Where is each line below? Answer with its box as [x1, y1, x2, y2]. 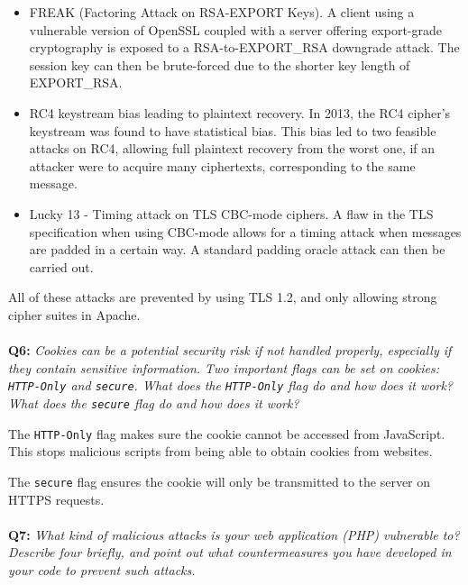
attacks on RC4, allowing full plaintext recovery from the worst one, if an [29, 139, 436, 158]
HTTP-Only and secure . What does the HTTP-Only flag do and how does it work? [8, 376, 453, 395]
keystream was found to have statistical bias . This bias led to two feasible [29, 121, 436, 140]
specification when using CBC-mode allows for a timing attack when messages [29, 222, 462, 241]
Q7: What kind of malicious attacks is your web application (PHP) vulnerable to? [8, 525, 460, 544]
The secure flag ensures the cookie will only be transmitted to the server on [8, 471, 431, 490]
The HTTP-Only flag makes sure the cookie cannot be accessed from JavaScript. [8, 424, 445, 443]
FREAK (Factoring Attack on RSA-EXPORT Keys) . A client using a [29, 3, 415, 21]
